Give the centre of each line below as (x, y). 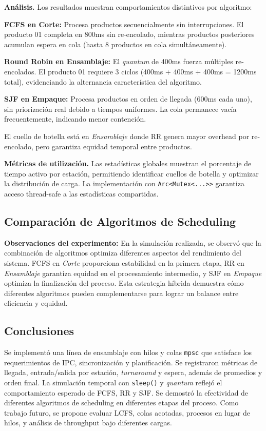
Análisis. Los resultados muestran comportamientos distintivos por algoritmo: (128, 7)
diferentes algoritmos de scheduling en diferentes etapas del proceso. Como (121, 403)
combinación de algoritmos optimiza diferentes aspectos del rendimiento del (123, 253)
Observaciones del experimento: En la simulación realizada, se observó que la (133, 242)
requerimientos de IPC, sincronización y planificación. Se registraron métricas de (131, 362)
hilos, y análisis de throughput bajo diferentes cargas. (88, 423)
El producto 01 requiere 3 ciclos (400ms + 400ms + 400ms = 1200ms (147, 71)
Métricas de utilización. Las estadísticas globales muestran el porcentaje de (128, 163)
